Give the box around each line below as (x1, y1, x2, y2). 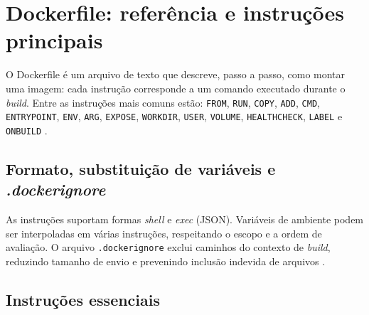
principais (6, 26, 103, 55)
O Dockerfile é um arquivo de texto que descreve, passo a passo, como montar (6, 67, 346, 82)
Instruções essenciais (6, 288, 161, 310)
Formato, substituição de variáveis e (6, 157, 276, 179)
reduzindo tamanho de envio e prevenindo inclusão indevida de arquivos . (6, 253, 326, 268)
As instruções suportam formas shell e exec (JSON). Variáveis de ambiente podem (6, 212, 364, 227)
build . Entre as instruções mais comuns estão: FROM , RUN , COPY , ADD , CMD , (6, 95, 320, 110)
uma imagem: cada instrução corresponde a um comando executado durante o (6, 80, 346, 95)
